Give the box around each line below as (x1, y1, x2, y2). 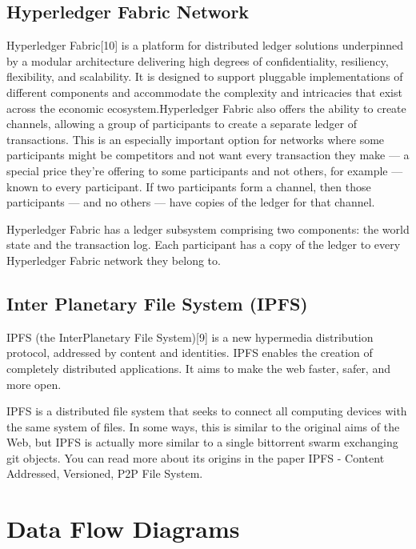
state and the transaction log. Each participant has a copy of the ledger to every (6, 236, 401, 253)
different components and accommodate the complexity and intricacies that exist (6, 83, 402, 100)
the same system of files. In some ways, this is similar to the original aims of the (6, 418, 400, 435)
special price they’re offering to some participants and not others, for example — (6, 162, 403, 178)
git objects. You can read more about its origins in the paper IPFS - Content (6, 449, 385, 466)
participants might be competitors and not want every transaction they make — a (6, 146, 410, 163)
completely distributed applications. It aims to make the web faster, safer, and (6, 359, 390, 376)
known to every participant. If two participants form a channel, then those (6, 178, 371, 194)
